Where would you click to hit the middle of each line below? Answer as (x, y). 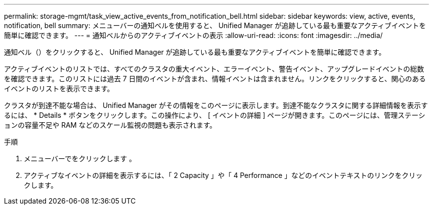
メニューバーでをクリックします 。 (80, 158)
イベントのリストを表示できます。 (59, 88)
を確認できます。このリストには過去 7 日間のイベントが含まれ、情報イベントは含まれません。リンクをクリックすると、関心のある (215, 79)
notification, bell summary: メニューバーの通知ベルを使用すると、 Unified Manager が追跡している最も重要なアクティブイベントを (215, 25)
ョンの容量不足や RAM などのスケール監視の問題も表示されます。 (110, 125)
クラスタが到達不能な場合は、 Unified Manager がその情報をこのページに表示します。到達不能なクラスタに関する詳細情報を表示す (216, 105)
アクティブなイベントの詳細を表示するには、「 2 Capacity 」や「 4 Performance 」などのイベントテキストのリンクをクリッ (223, 175)
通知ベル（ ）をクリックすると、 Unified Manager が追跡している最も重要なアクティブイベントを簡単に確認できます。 (195, 52)
